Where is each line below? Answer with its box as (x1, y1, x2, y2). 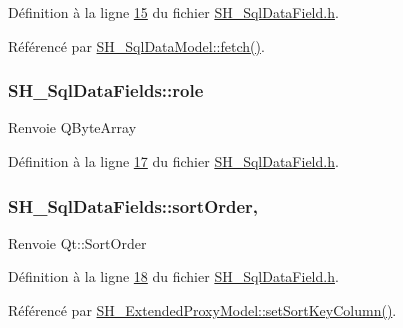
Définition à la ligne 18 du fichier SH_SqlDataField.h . (8, 266, 339, 287)
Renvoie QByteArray (8, 117, 137, 138)
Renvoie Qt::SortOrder (8, 232, 147, 253)
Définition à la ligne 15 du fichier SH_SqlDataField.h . (8, 2, 339, 22)
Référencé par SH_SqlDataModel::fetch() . (8, 35, 265, 56)
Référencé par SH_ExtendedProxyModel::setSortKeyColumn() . (8, 300, 397, 320)
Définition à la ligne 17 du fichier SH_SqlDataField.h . (8, 151, 339, 171)
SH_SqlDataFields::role (8, 78, 204, 103)
